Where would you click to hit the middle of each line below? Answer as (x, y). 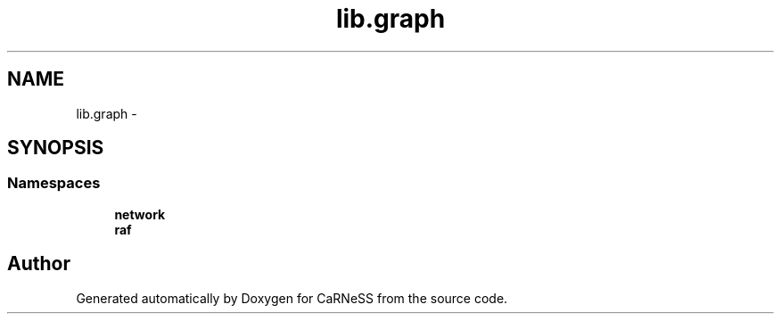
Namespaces (54, 183)
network (140, 214)
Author (39, 264)
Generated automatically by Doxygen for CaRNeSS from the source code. (292, 298)
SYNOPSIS (56, 148)
